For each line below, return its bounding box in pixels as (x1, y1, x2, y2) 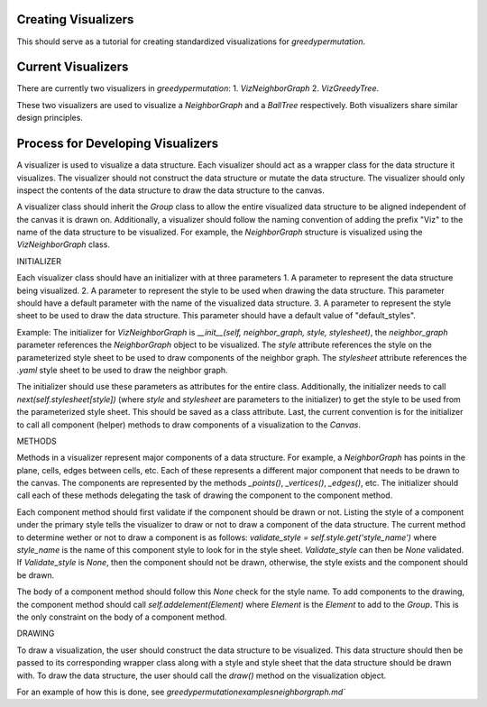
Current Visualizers (16, 60, 129, 75)
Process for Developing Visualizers (16, 136, 219, 151)
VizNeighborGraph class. (16, 239, 110, 250)
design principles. (16, 113, 83, 124)
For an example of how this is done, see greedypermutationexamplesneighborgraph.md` (16, 686, 346, 697)
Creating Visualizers (16, 12, 134, 27)
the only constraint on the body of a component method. (16, 611, 227, 622)
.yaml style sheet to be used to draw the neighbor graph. (16, 364, 229, 375)
